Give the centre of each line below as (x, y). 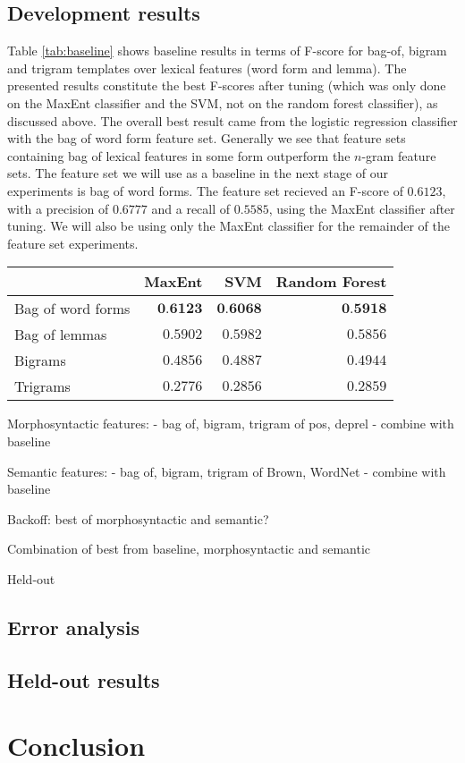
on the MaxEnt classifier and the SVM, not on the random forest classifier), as (223, 102)
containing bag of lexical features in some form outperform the (179, 155)
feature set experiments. (73, 243)
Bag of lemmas (61, 335)
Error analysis (73, 627)
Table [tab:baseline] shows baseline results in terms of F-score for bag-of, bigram (227, 51)
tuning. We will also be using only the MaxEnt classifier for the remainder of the (228, 226)
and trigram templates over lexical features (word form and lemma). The (207, 68)
